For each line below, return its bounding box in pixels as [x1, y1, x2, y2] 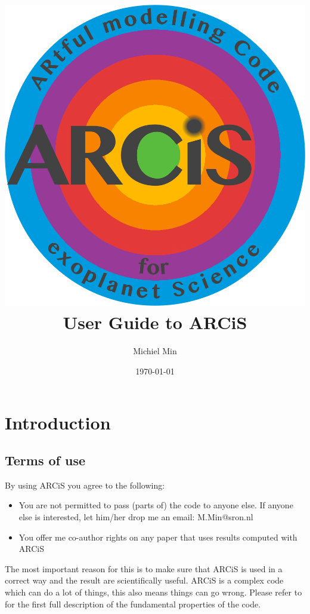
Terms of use [5, 451, 86, 469]
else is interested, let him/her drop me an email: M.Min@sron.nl [18, 511, 253, 523]
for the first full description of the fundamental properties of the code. [5, 597, 261, 610]
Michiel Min [133, 345, 177, 357]
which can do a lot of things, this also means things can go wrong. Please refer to [5, 586, 302, 598]
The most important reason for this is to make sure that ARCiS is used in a [5, 562, 283, 575]
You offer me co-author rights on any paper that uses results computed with [18, 530, 297, 543]
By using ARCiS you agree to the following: [5, 478, 165, 491]
